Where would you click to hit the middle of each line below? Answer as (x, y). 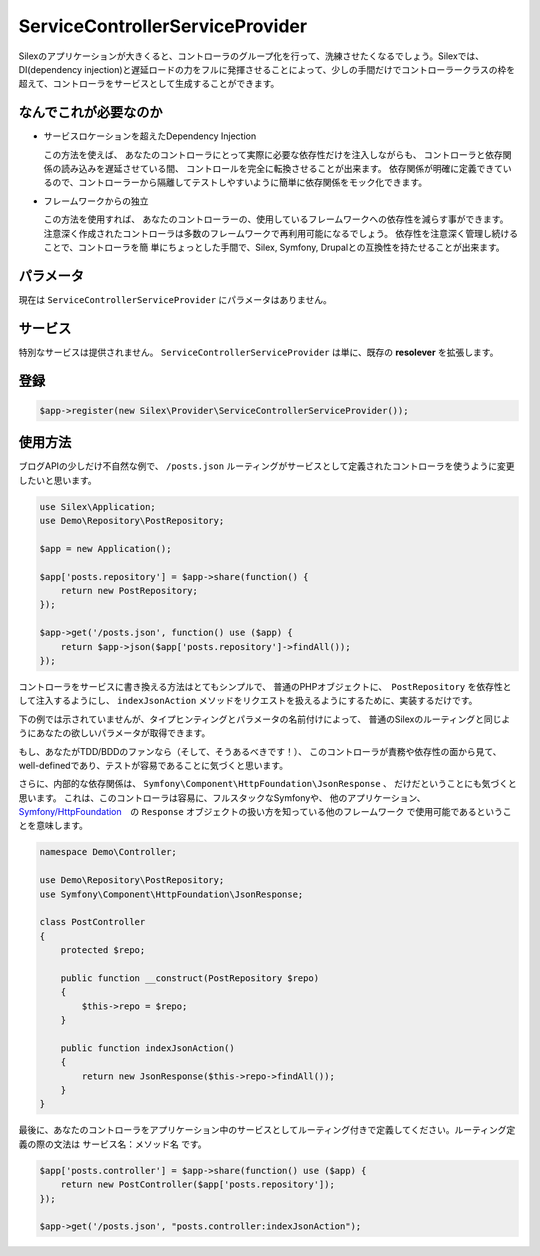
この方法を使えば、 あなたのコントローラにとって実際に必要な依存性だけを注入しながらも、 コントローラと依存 (273, 154)
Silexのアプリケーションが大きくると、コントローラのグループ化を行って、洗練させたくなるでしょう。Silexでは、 (251, 56)
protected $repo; (103, 950)
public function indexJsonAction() (147, 1048)
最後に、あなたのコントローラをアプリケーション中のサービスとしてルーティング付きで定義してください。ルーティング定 (267, 1130)
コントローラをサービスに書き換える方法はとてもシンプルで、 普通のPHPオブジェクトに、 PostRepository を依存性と (265, 686)
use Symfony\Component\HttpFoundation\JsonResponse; (171, 894)
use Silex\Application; (98, 506)
